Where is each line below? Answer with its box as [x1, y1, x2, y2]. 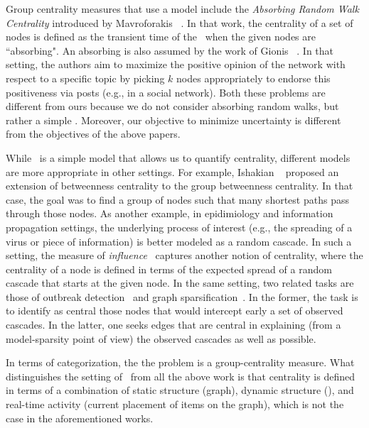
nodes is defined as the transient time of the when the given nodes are [6, 29, 316, 44]
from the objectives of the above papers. [6, 126, 181, 141]
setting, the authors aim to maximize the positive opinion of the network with [6, 57, 346, 72]
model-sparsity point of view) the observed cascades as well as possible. [6, 331, 316, 346]
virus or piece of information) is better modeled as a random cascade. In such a [6, 234, 352, 248]
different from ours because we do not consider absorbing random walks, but [6, 99, 339, 114]
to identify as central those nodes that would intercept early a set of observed [6, 303, 343, 318]
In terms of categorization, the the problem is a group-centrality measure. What [6, 355, 355, 370]
